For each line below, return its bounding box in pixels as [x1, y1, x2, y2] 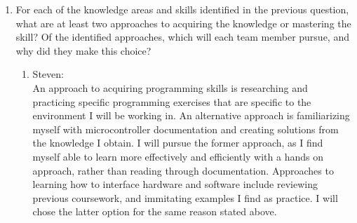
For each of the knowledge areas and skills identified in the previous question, [15, 2, 349, 16]
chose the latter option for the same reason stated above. [32, 204, 277, 219]
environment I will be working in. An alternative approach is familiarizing [32, 108, 350, 123]
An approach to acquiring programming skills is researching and [32, 80, 308, 95]
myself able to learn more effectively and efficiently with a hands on [32, 149, 323, 163]
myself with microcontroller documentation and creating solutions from [32, 121, 339, 136]
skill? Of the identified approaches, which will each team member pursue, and [15, 29, 349, 44]
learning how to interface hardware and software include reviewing [32, 177, 318, 191]
